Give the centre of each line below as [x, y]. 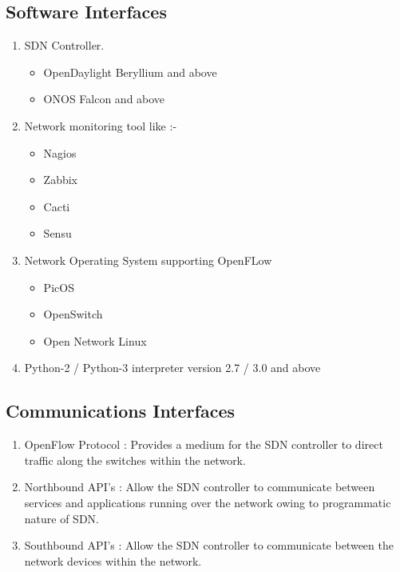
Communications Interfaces [121, 411]
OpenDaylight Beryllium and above [130, 72]
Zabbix [60, 180]
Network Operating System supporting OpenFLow [148, 260]
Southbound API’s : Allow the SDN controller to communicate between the [209, 545]
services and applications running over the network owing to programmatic [208, 502]
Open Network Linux [95, 340]
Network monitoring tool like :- [101, 125]
